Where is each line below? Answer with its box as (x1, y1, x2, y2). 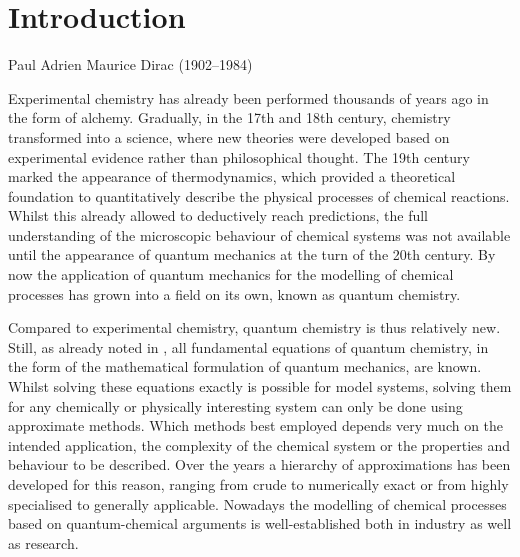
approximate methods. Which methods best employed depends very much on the (8, 415, 504, 436)
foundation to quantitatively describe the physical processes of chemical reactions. (8, 185, 510, 206)
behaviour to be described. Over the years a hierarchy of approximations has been (8, 454, 511, 475)
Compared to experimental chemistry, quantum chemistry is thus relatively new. (8, 317, 501, 338)
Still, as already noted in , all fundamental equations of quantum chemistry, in (8, 336, 489, 357)
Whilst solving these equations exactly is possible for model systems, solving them (8, 376, 512, 397)
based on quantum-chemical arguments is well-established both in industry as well (8, 513, 512, 534)
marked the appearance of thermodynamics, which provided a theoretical (8, 166, 456, 187)
